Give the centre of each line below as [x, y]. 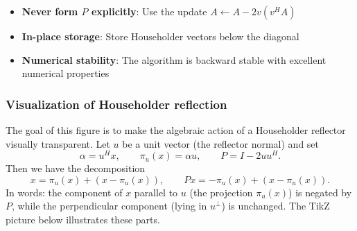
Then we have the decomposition [76, 168]
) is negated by [320, 192]
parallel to [156, 192]
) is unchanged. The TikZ [276, 206]
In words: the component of [64, 192]
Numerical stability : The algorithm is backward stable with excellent [174, 59]
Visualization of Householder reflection [116, 104]
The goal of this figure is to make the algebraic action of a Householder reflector [176, 130]
